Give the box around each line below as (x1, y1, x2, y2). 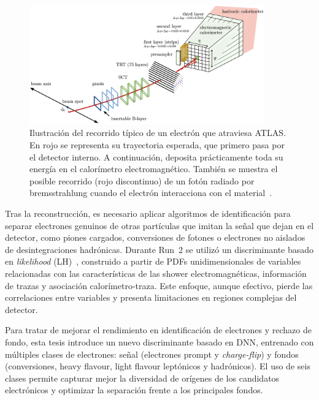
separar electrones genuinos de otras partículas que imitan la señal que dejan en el (5, 219, 314, 232)
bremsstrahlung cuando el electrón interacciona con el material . (29, 186, 272, 199)
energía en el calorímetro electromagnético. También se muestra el (29, 162, 278, 175)
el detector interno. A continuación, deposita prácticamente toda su (29, 150, 283, 163)
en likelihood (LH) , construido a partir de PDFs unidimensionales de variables (5, 255, 301, 268)
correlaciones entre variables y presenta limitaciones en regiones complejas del (5, 291, 297, 304)
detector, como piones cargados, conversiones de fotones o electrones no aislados (5, 231, 306, 244)
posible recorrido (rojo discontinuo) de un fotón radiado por (29, 174, 255, 187)
